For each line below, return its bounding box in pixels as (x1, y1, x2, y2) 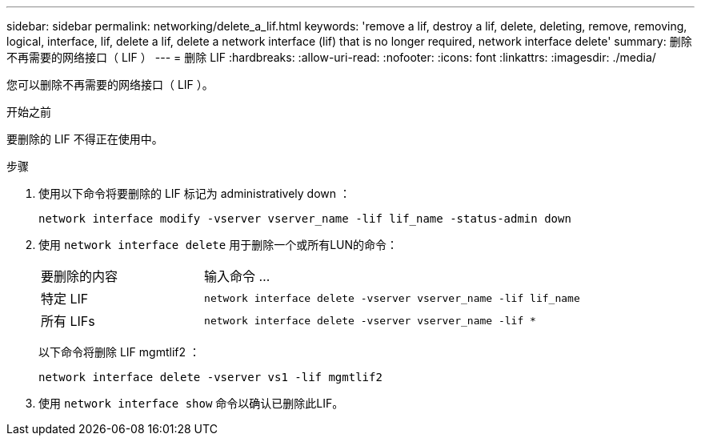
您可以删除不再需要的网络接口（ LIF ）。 (6, 78, 214, 91)
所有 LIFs (41, 313, 95, 329)
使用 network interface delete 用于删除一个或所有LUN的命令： (38, 238, 399, 251)
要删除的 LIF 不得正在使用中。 (6, 132, 163, 146)
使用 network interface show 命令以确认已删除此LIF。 (38, 396, 344, 410)
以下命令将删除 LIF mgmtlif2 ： (38, 345, 200, 359)
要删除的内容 (41, 268, 118, 284)
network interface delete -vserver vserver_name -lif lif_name (204, 291, 580, 304)
